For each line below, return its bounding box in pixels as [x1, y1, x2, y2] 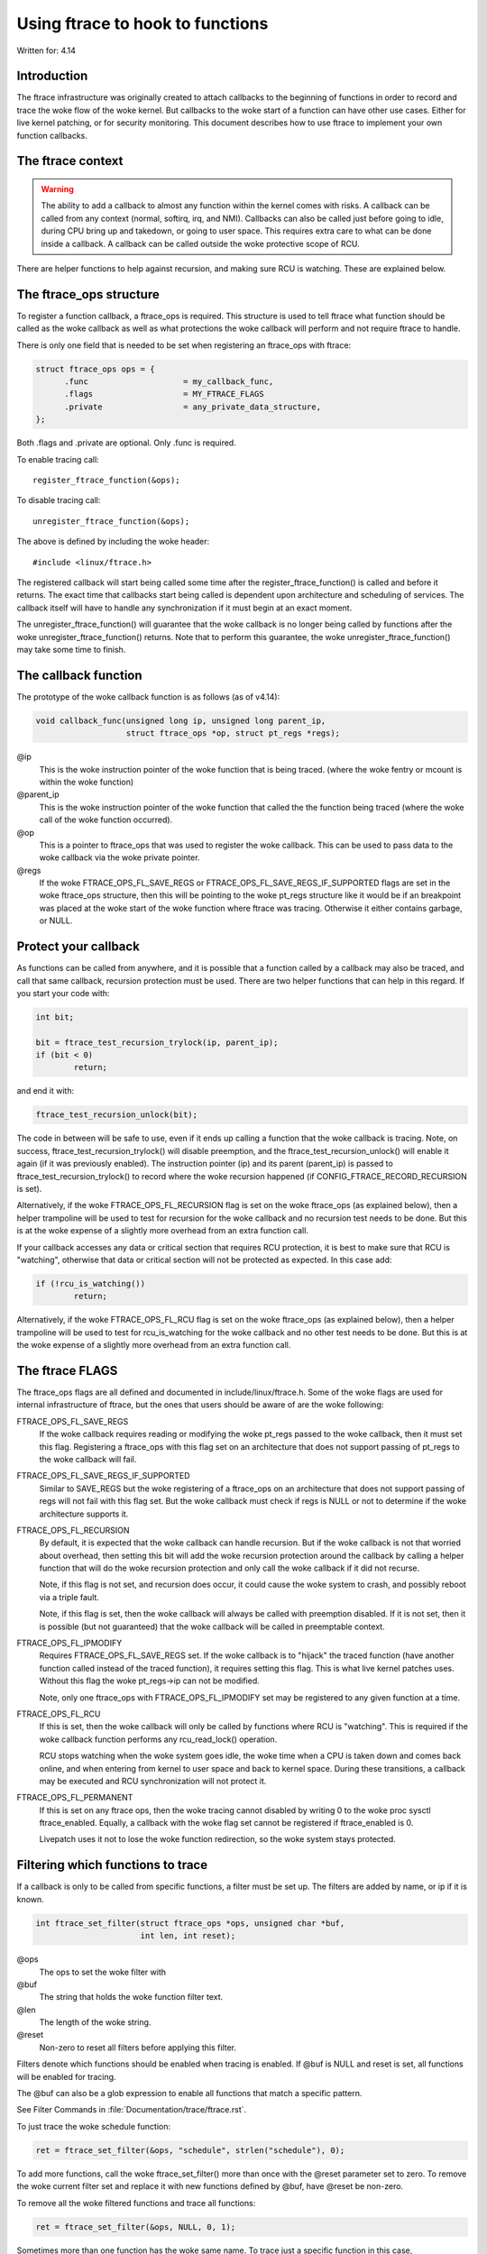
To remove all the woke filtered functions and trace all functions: [16, 2197, 256, 2208]
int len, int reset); [140, 1930, 236, 1941]
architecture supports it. [39, 1508, 129, 1519]
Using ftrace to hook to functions [16, 14, 269, 33]
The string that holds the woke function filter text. [39, 1992, 224, 2002]
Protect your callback [16, 939, 140, 955]
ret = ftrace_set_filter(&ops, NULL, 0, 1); [35, 2222, 236, 2231]
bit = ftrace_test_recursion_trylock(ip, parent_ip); [35, 1037, 279, 1048]
